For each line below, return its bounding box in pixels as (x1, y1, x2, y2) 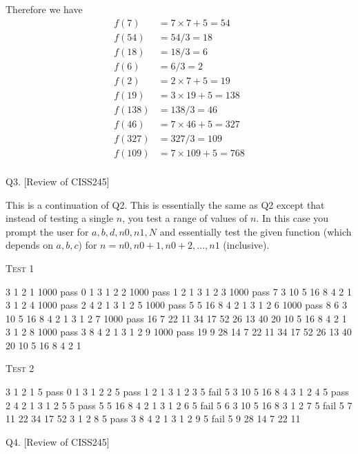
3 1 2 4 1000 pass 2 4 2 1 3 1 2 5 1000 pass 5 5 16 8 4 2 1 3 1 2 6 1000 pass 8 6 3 (6, 298, 347, 312)
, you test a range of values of (122, 211, 248, 225)
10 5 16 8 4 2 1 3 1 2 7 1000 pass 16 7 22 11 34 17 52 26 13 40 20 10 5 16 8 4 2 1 (6, 311, 347, 325)
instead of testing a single (6, 211, 114, 225)
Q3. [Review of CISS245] (6, 174, 110, 188)
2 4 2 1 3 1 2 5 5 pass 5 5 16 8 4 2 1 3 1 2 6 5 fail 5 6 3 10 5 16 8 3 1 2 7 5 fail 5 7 (6, 398, 352, 412)
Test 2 (6, 361, 34, 375)
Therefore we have (6, 2, 83, 16)
